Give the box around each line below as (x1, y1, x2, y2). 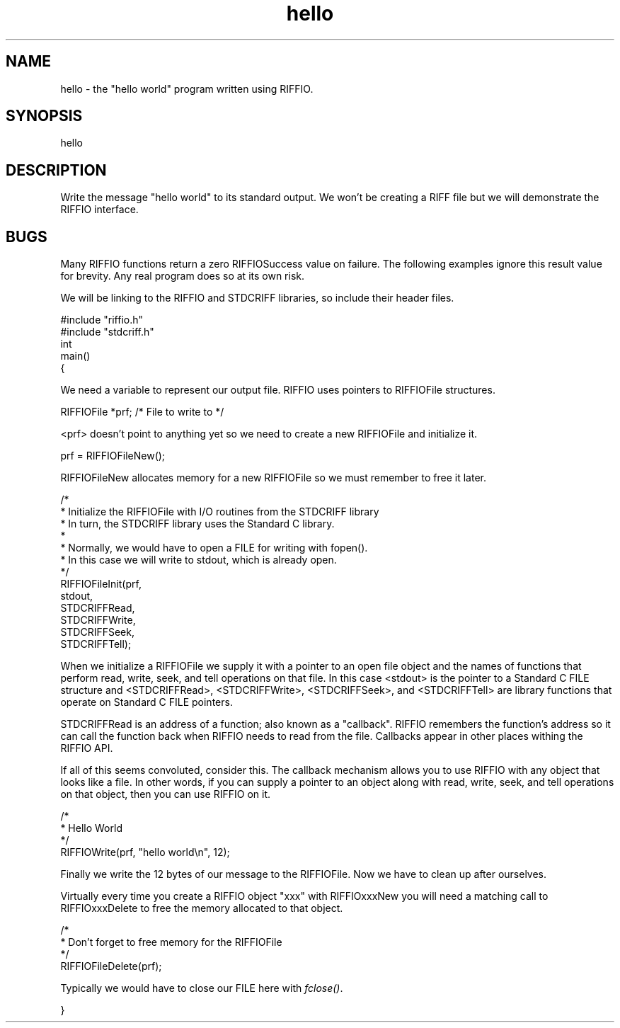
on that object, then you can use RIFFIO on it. (60, 788, 271, 801)
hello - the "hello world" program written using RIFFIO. (60, 82, 314, 95)
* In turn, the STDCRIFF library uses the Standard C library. (60, 518, 335, 530)
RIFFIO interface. (60, 203, 139, 216)
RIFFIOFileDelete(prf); (60, 960, 162, 973)
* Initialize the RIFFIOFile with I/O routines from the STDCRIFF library (60, 506, 379, 518)
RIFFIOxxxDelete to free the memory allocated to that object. (60, 902, 343, 915)
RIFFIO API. (60, 742, 113, 755)
